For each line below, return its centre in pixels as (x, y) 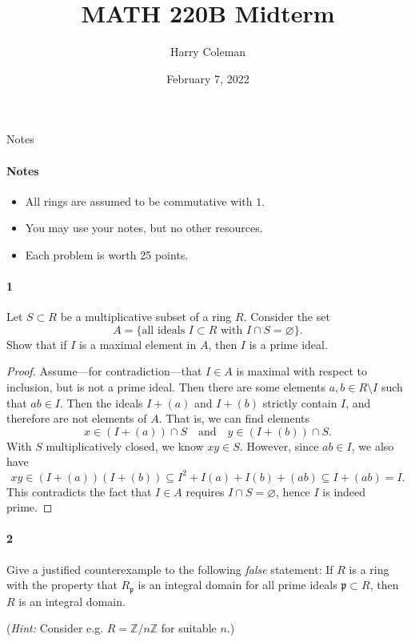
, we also (373, 445)
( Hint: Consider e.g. (55, 628)
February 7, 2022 (208, 78)
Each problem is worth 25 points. (107, 254)
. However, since (279, 445)
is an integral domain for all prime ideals (237, 585)
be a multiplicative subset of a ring (146, 317)
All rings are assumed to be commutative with (139, 201)
